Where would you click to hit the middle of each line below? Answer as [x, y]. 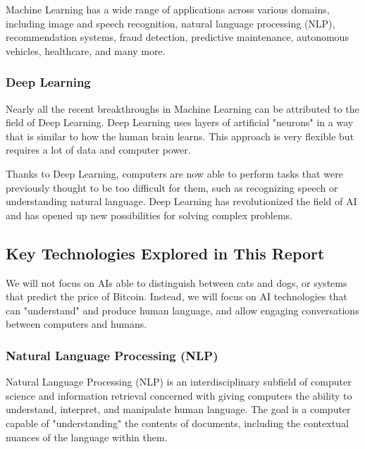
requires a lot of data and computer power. [98, 150]
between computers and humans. [76, 324]
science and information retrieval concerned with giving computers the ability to [179, 395]
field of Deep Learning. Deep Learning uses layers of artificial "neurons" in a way [180, 122]
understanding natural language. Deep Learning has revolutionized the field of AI [181, 201]
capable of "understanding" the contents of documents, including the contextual [177, 423]
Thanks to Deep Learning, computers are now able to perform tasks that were [174, 173]
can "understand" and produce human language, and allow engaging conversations [182, 310]
